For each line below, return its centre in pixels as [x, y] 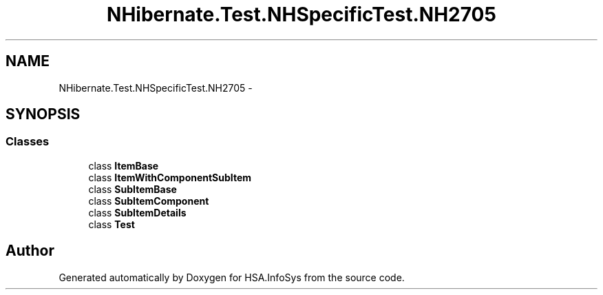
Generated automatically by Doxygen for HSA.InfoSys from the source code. [232, 277]
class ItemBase [124, 165]
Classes [28, 142]
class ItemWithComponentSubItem [170, 177]
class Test [112, 224]
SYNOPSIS [43, 114]
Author [30, 251]
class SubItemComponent [149, 201]
